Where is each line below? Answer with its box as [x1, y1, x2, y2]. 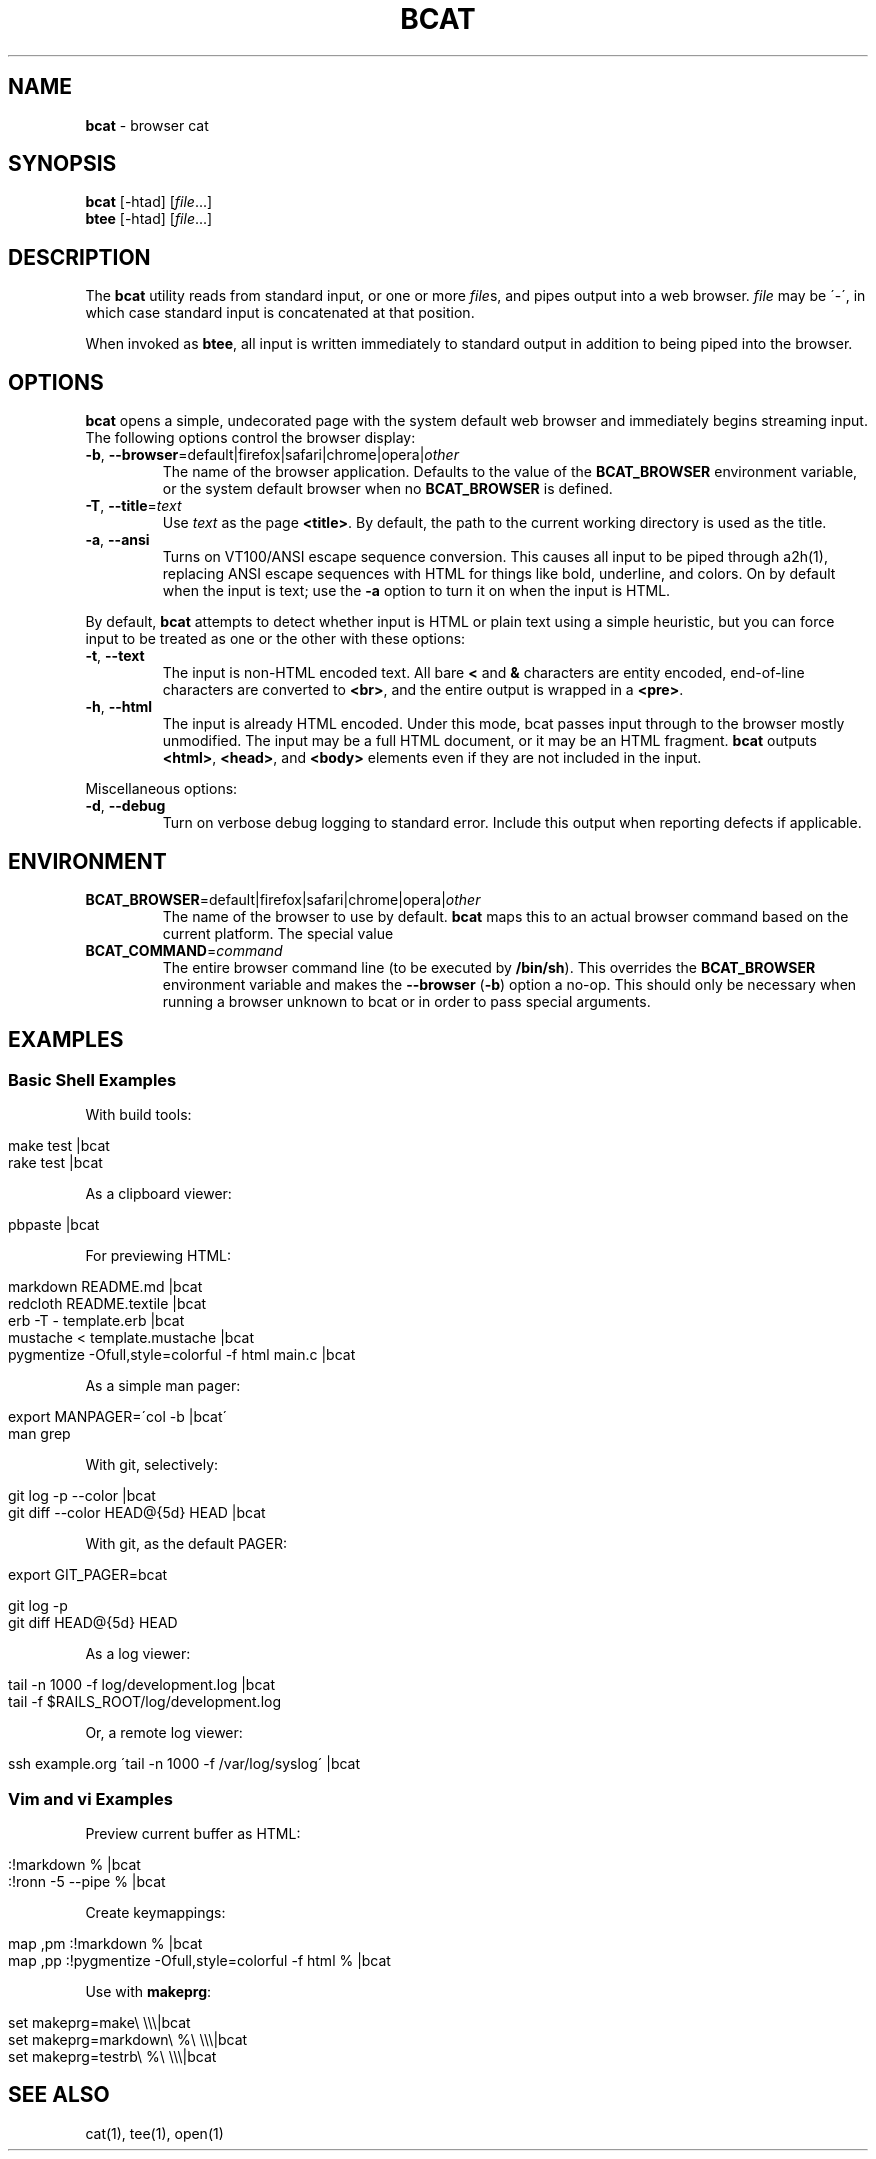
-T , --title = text [85, 497, 182, 515]
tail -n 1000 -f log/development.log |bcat [8, 1676, 275, 1694]
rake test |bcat [8, 1154, 103, 1172]
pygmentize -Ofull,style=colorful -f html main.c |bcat [8, 1346, 356, 1364]
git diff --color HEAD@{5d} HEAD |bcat [8, 1504, 266, 1522]
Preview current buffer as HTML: [85, 1824, 301, 1842]
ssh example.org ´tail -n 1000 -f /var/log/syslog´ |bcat [8, 1755, 361, 1773]
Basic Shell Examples [8, 1069, 177, 1090]
